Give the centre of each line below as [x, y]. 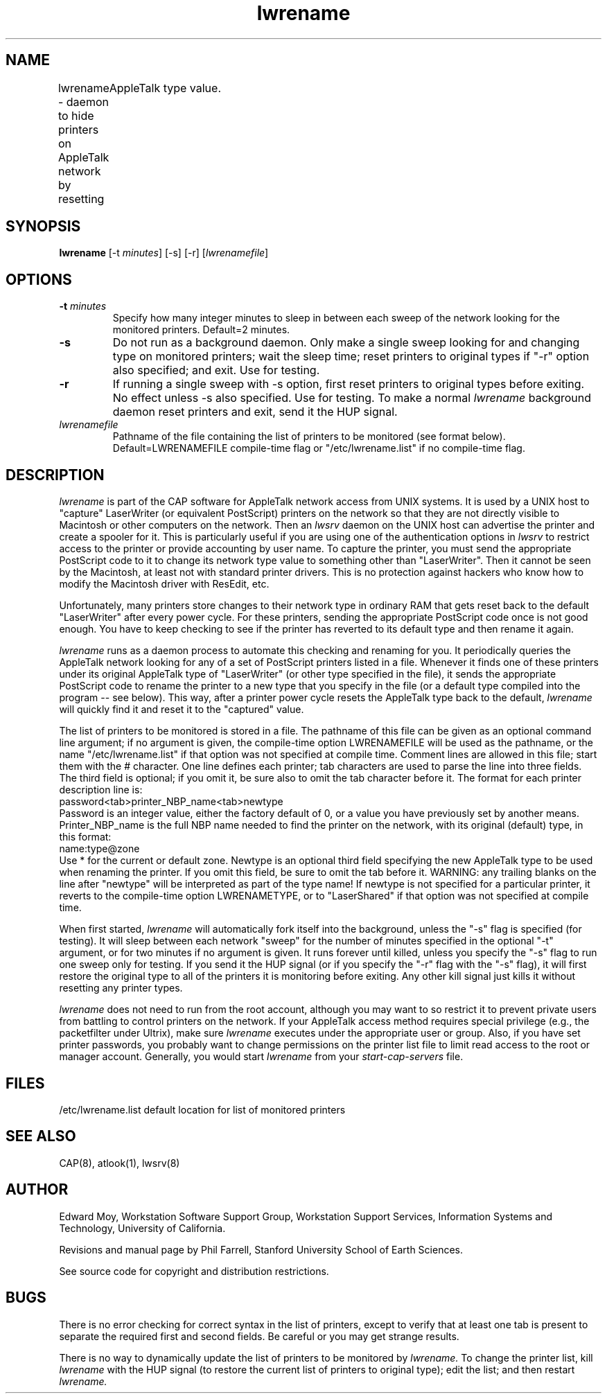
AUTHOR [37, 1190]
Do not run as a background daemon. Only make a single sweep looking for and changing [346, 343]
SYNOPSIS [43, 227]
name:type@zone [99, 849]
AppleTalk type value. [165, 88]
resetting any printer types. [121, 988]
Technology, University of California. [142, 1228]
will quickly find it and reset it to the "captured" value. [182, 710]
